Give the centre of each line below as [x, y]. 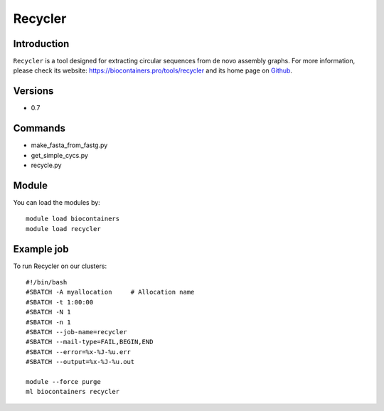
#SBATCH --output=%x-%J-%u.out [80, 362]
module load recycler [63, 229]
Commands [39, 128]
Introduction [41, 44]
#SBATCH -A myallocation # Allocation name [110, 292]
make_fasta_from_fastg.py [69, 145]
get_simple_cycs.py [60, 155]
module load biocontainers [73, 219]
